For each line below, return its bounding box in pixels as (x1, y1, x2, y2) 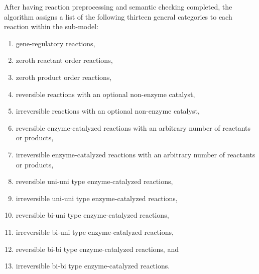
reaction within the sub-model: (4, 21, 98, 32)
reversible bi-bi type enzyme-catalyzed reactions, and (16, 243, 179, 254)
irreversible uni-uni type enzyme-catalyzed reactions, (16, 193, 178, 203)
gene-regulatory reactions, (16, 38, 95, 48)
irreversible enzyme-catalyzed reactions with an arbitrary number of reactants (16, 149, 255, 159)
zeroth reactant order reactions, (16, 55, 113, 65)
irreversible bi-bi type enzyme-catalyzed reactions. (16, 260, 170, 271)
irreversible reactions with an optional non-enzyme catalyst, (16, 106, 200, 116)
